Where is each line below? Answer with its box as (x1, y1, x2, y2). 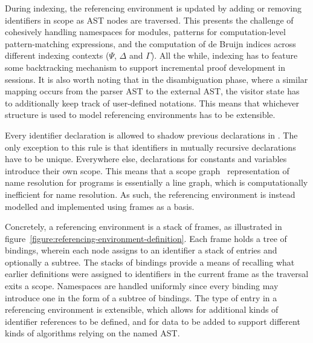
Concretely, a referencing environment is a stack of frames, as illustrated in (5, 220, 282, 233)
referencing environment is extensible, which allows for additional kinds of (5, 303, 279, 316)
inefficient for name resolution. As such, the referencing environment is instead (5, 188, 295, 200)
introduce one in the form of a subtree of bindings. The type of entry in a (5, 291, 277, 304)
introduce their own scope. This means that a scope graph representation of (5, 164, 289, 177)
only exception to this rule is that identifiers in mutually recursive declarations (5, 140, 296, 153)
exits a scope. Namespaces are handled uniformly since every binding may (5, 279, 279, 292)
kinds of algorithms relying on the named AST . (5, 327, 180, 339)
